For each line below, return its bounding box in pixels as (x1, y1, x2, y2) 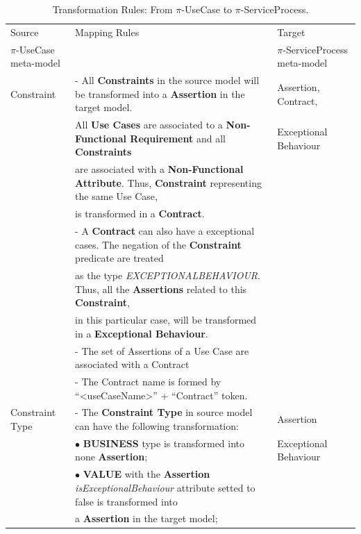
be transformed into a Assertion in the (75, 86, 245, 101)
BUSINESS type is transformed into (83, 435, 245, 450)
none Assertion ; (75, 449, 148, 464)
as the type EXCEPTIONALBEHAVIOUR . (75, 268, 260, 283)
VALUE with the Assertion (83, 467, 210, 481)
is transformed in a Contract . (75, 206, 205, 221)
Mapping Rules (75, 24, 140, 39)
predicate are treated (75, 251, 164, 265)
